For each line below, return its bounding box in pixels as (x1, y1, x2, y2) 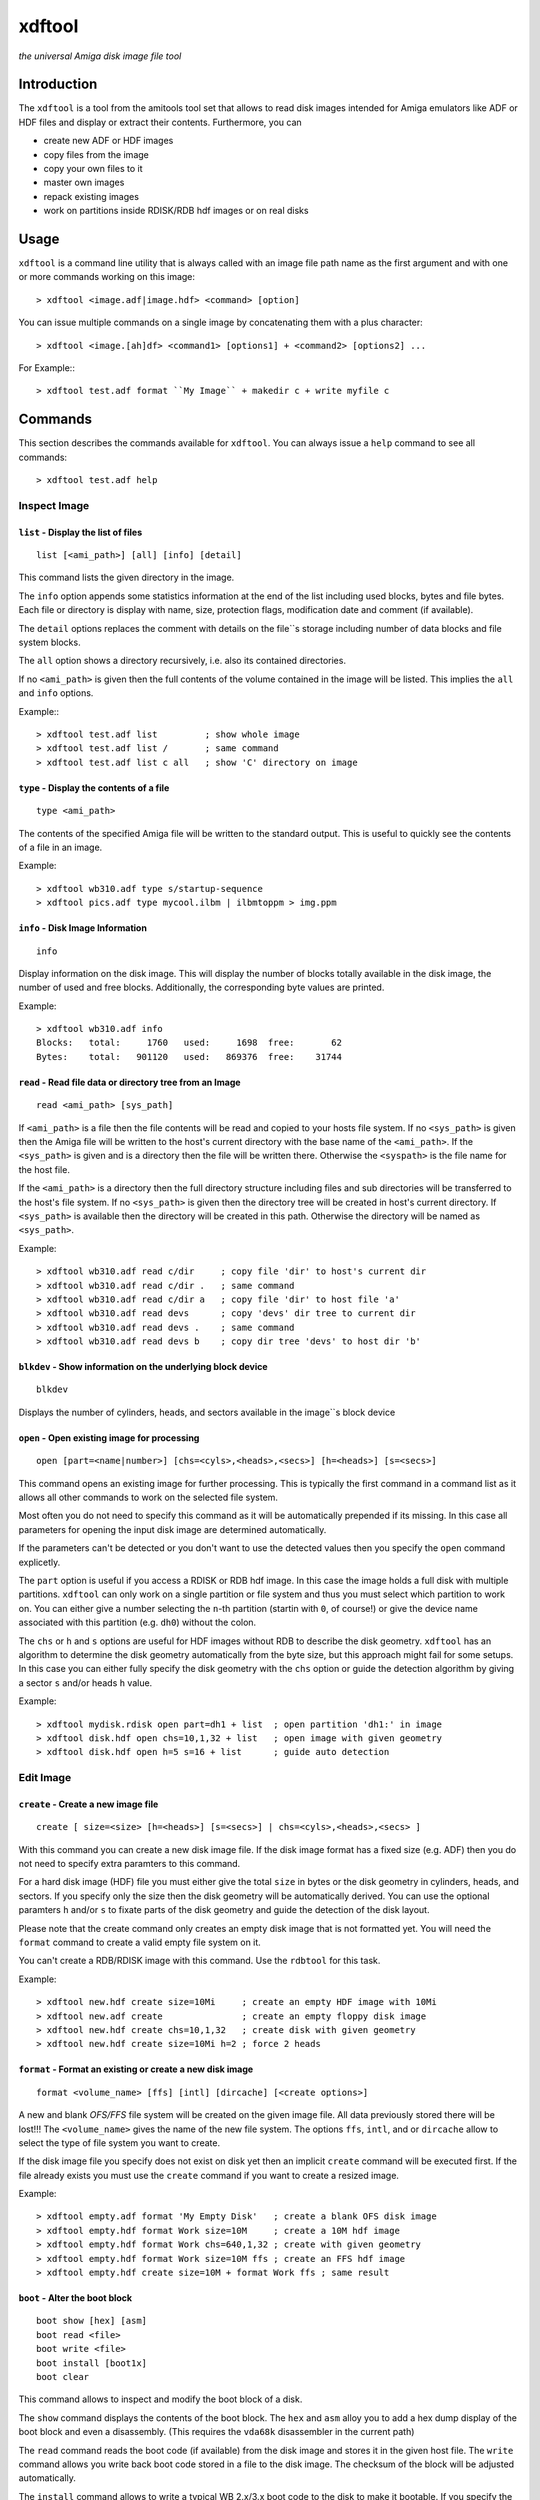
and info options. (18, 687, 94, 699)
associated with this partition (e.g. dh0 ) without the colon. (18, 1616, 257, 1629)
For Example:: (18, 362, 75, 374)
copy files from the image (43, 148, 149, 160)
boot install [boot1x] (36, 2357, 148, 2369)
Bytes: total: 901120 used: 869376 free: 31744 (36, 1051, 342, 1062)
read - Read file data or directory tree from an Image (18, 1076, 241, 1088)
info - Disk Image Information (18, 922, 147, 934)
